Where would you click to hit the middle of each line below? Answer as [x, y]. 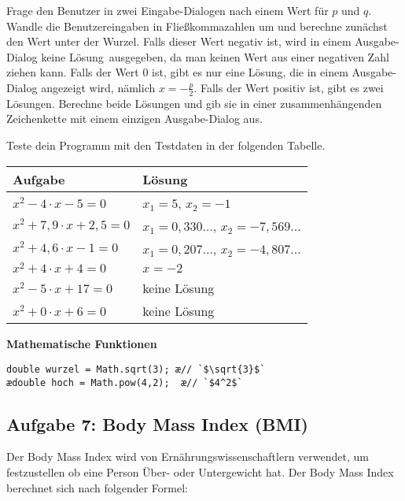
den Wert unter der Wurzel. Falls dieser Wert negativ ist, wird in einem [179, 41]
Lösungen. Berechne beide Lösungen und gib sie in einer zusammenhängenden [194, 103]
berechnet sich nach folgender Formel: [97, 487]
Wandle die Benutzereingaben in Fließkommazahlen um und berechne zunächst [197, 26]
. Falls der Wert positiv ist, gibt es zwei [289, 87]
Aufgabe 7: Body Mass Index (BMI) [158, 423]
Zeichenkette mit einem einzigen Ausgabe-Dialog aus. [134, 119]
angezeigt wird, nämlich [98, 87]
